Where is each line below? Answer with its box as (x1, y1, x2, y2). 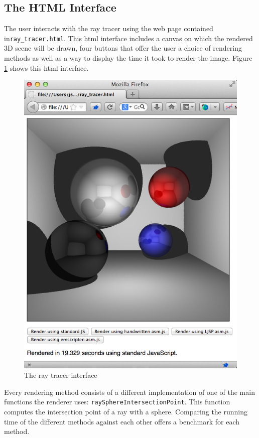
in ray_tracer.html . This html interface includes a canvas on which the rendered (4, 33, 253, 43)
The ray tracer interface (24, 370, 97, 380)
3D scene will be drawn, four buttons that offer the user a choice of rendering (4, 43, 242, 53)
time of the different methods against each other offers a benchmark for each (4, 416, 239, 426)
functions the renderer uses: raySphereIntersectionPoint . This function (4, 396, 230, 407)
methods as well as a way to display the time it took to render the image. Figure (4, 53, 252, 63)
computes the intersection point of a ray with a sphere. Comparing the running (4, 406, 248, 416)
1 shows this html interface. (4, 62, 89, 73)
